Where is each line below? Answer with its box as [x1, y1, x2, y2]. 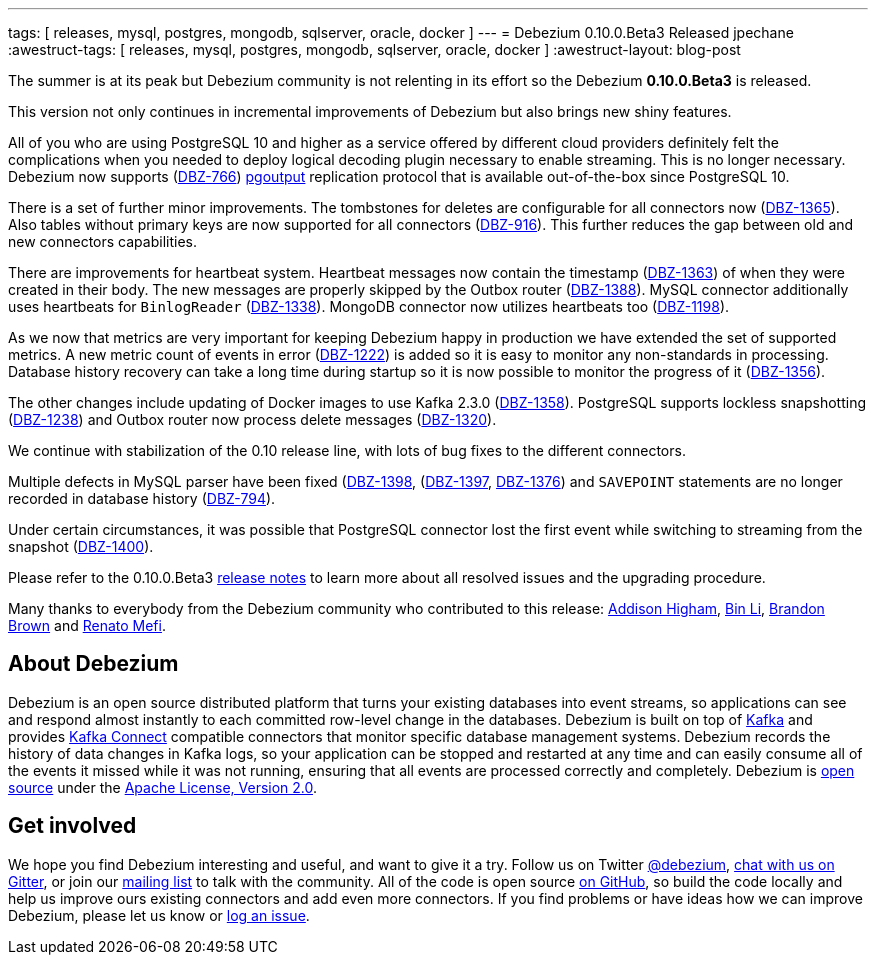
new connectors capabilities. [8, 233, 197, 250]
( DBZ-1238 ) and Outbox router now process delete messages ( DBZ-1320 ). [8, 411, 497, 428]
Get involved [8, 813, 137, 839]
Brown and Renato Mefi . [8, 617, 166, 634]
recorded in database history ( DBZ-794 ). [8, 490, 276, 507]
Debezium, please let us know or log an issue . [8, 906, 310, 924]
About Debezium [8, 651, 179, 677]
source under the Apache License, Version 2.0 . [8, 778, 318, 796]
